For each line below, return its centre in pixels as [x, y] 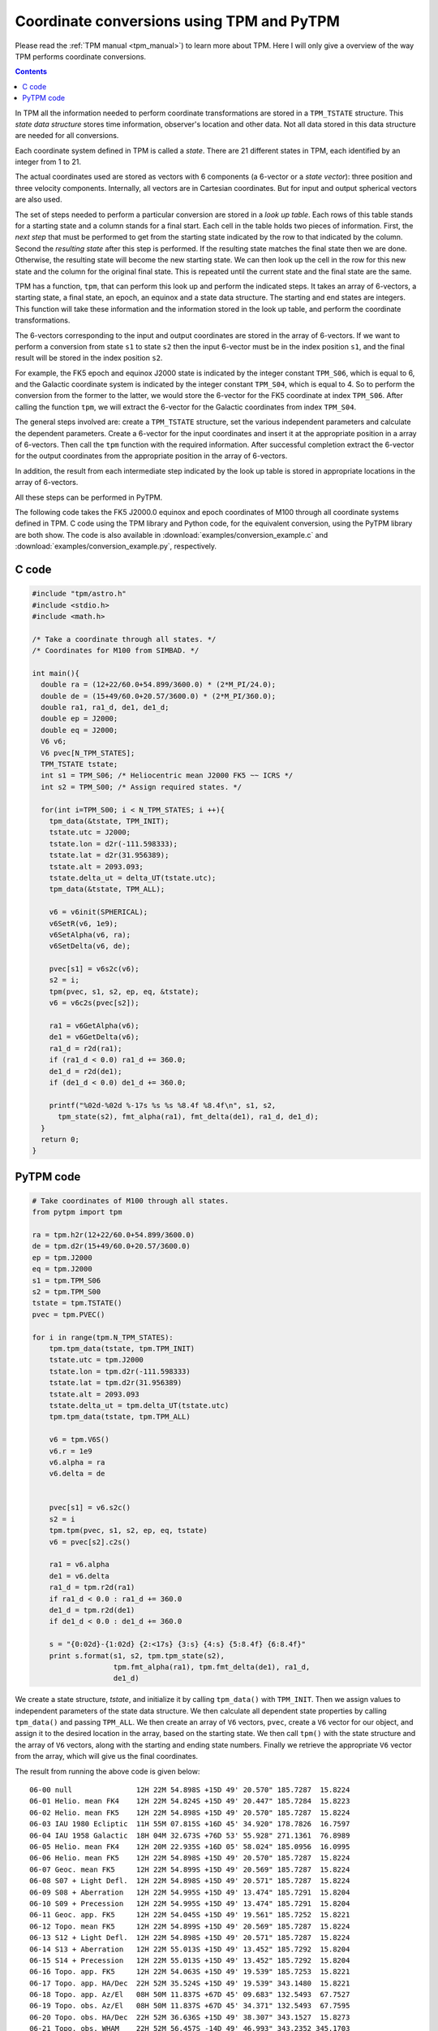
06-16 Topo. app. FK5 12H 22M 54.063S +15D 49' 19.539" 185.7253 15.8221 [190, 1972]
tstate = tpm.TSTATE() [77, 1303]
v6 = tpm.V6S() [79, 1440]
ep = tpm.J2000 [62, 1258]
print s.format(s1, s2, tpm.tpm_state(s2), [137, 1656]
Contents [31, 71]
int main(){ [56, 673]
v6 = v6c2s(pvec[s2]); [94, 1003]
